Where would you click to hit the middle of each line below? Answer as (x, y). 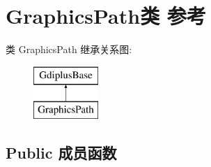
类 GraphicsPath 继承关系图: (69, 49)
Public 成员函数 (61, 153)
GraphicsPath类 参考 (106, 16)
